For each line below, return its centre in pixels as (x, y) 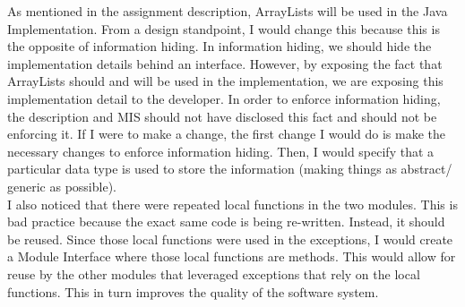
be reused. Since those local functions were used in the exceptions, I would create (230, 239)
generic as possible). (62, 186)
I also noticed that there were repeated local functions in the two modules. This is (232, 204)
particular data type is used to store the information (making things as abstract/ (230, 169)
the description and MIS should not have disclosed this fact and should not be (222, 116)
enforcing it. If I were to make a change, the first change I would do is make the (227, 134)
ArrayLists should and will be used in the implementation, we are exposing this (225, 81)
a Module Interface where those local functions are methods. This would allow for (232, 256)
